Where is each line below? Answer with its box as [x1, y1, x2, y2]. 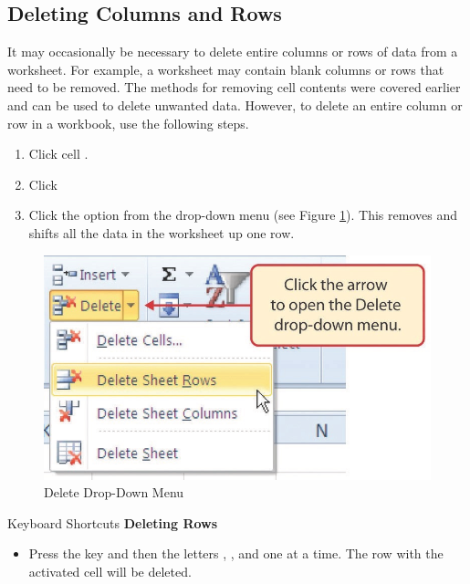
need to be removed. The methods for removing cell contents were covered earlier [7, 78, 461, 97]
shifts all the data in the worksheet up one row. [28, 223, 295, 242]
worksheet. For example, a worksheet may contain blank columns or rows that [7, 59, 444, 78]
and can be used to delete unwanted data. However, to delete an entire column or [7, 95, 463, 114]
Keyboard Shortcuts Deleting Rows [7, 513, 218, 532]
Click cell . [28, 144, 89, 163]
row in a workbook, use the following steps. [7, 113, 249, 132]
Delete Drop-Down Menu [44, 483, 184, 502]
